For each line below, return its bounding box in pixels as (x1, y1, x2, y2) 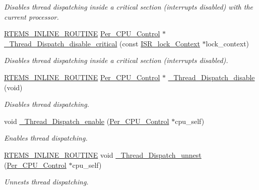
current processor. (4, 11, 59, 22)
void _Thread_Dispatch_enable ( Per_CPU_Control (4, 115, 169, 126)
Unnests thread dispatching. (4, 176, 89, 187)
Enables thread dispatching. (4, 133, 88, 143)
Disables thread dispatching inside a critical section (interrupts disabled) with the (4, 2, 253, 12)
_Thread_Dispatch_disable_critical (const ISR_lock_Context (4, 38, 200, 48)
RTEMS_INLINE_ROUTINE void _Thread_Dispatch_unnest (4, 149, 202, 160)
